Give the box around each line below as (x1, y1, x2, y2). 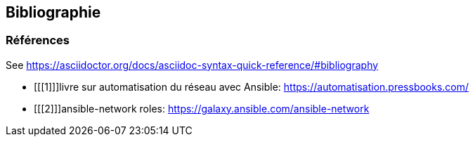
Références (6, 33, 70, 48)
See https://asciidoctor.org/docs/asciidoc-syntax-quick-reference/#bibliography (6, 58, 379, 71)
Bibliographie (6, 4, 101, 21)
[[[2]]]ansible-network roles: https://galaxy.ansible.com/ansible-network (34, 102, 370, 115)
